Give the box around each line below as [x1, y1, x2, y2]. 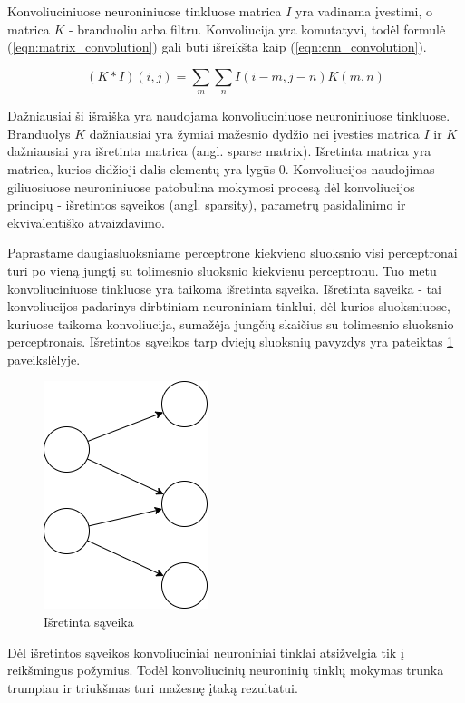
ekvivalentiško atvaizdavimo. [7, 212, 165, 231]
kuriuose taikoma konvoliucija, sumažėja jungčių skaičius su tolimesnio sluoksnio [7, 314, 454, 333]
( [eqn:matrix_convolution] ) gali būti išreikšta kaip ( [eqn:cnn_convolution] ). [7, 37, 427, 56]
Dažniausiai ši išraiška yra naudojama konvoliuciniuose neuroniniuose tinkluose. [7, 106, 450, 125]
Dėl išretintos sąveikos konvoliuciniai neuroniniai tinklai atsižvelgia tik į [7, 642, 404, 661]
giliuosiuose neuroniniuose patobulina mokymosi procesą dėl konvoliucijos [7, 177, 415, 196]
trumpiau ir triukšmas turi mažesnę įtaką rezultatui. [7, 678, 298, 697]
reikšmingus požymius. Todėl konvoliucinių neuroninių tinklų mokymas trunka [7, 660, 444, 679]
